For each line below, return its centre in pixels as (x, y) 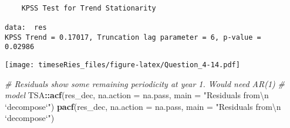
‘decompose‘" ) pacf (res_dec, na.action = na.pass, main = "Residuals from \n (143, 106)
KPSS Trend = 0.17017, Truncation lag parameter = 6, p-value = (133, 37)
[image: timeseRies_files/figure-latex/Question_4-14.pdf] (122, 65)
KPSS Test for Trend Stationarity (89, 8)
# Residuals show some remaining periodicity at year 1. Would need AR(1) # (145, 83)
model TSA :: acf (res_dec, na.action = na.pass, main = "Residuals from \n (137, 95)
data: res (26, 27)
